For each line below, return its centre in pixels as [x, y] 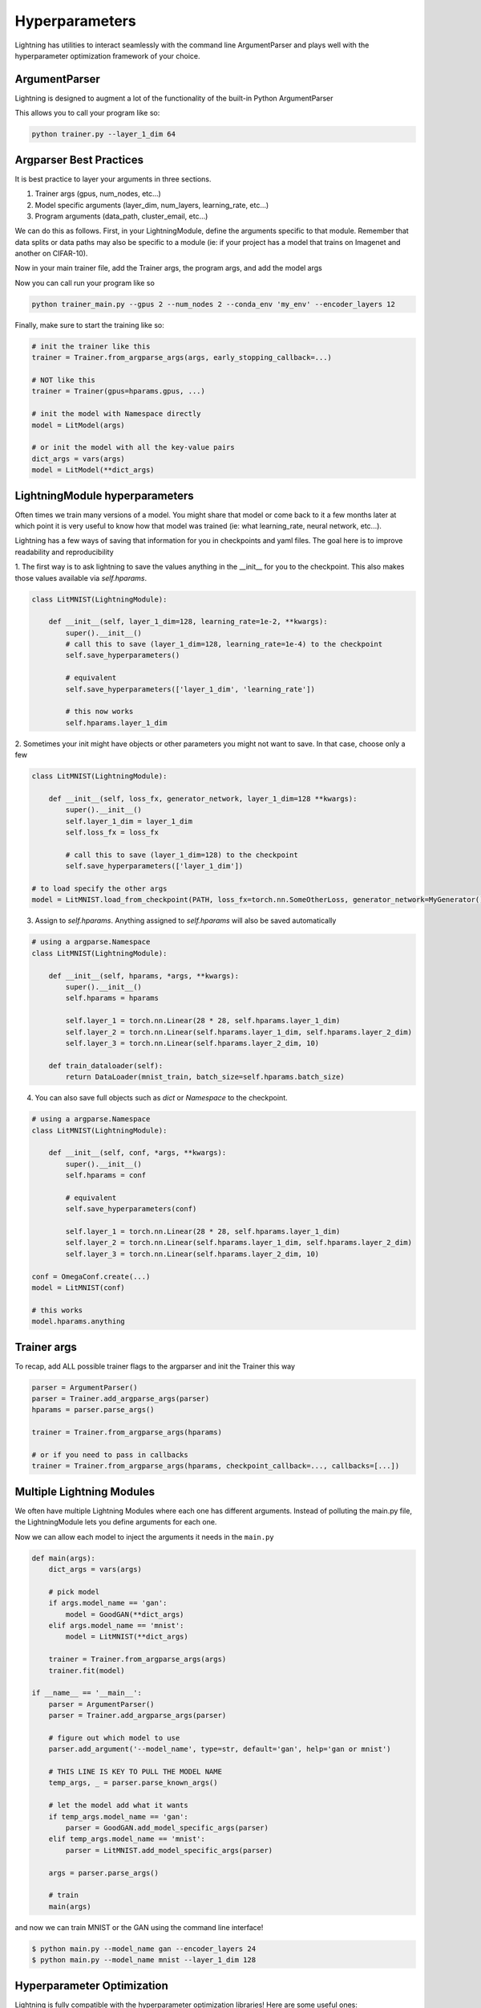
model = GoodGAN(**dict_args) [125, 1614]
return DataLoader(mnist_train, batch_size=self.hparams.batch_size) [205, 1077]
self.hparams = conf [106, 1175]
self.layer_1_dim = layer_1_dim [129, 821]
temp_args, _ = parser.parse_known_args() [133, 1783]
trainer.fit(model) [87, 1670]
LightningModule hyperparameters [104, 495]
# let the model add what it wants [118, 1806]
